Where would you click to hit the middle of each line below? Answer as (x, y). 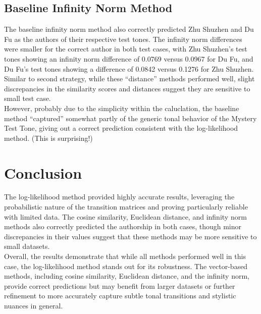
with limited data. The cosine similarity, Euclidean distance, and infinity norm (125, 216)
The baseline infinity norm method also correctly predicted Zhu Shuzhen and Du (129, 29)
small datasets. (27, 246)
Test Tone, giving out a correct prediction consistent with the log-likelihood (121, 128)
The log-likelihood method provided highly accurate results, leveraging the (119, 197)
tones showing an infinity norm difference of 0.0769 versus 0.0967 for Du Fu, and (129, 58)
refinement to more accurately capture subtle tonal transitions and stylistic (120, 296)
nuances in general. (34, 305)
